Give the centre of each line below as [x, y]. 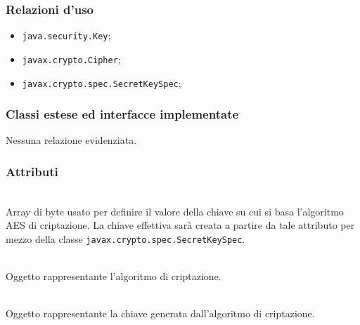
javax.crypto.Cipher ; [71, 59]
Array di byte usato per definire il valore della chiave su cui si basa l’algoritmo [175, 211]
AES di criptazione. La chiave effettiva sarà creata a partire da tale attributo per [180, 225]
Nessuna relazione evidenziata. [71, 140]
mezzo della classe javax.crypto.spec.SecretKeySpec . [126, 239]
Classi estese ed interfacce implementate [122, 114]
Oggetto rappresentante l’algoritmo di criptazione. [114, 276]
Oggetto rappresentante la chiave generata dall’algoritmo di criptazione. [160, 313]
